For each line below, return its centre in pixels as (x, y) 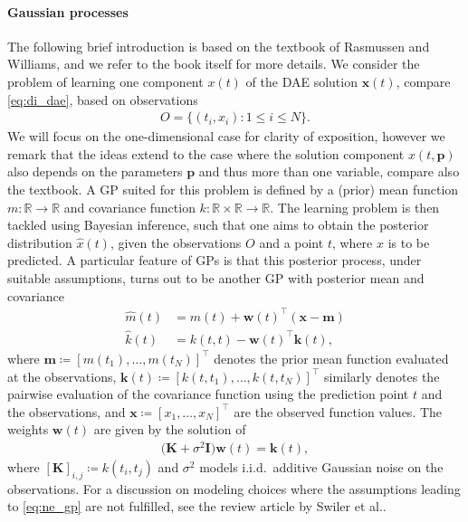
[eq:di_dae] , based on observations (103, 99)
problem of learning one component (105, 81)
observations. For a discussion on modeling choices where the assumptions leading (234, 488)
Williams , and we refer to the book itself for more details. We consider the (214, 64)
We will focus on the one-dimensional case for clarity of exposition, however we (226, 136)
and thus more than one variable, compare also (329, 171)
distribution (40, 242)
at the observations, (62, 376)
